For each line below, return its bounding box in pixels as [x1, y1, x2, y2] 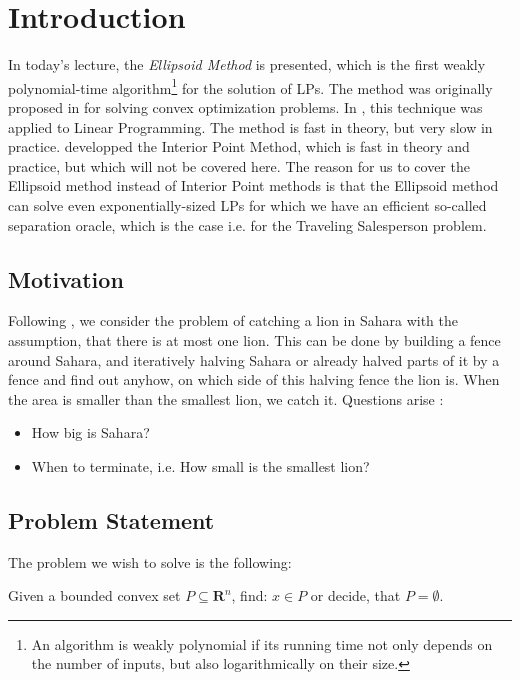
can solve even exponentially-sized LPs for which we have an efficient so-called [8, 194, 487, 215]
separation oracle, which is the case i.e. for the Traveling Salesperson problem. [8, 214, 487, 235]
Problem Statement [8, 504, 215, 535]
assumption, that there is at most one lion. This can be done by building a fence [8, 329, 501, 350]
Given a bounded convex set [8, 585, 181, 606]
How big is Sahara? [31, 422, 150, 443]
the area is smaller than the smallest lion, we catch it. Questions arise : [8, 388, 444, 409]
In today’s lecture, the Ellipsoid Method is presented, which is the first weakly [8, 54, 486, 75]
